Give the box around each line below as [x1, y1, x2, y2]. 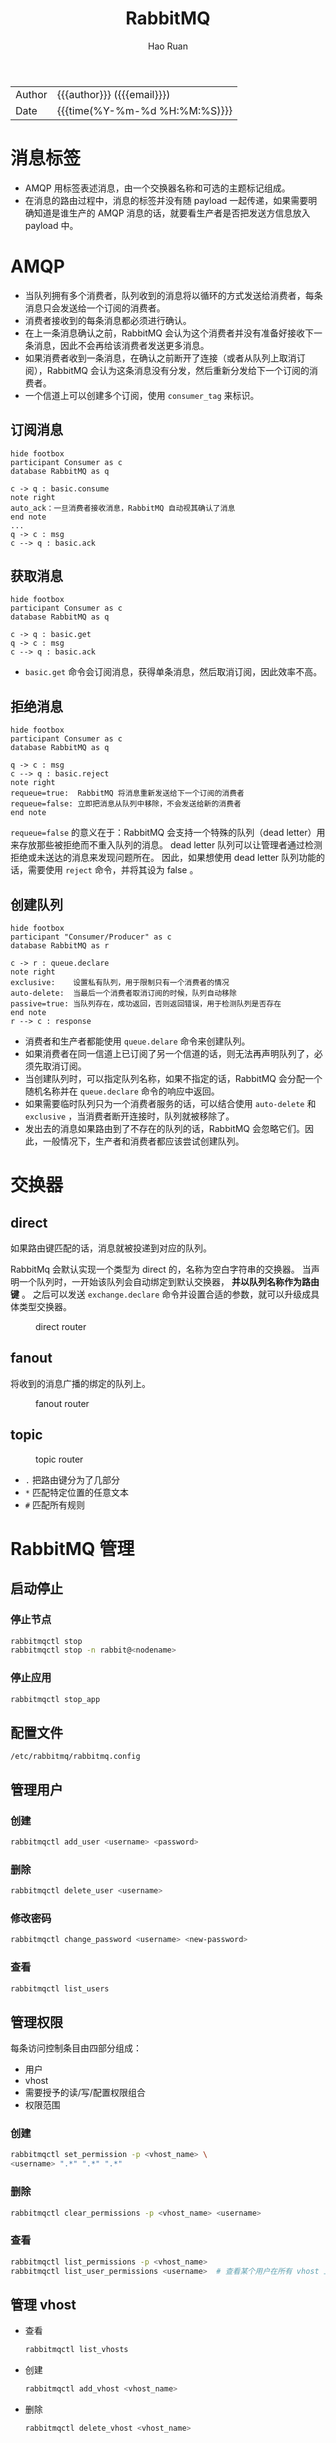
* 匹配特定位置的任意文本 [24, 1486, 129, 1498]
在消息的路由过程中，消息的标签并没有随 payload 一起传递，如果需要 [24, 194, 309, 206]
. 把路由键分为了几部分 [24, 1473, 120, 1486]
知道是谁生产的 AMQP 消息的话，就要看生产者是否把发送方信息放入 [33, 207, 311, 219]
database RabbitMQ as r [10, 941, 110, 951]
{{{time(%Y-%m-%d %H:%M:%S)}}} [56, 103, 233, 117]
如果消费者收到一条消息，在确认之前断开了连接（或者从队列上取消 [24, 352, 297, 364]
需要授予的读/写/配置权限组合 [24, 2087, 146, 2099]
